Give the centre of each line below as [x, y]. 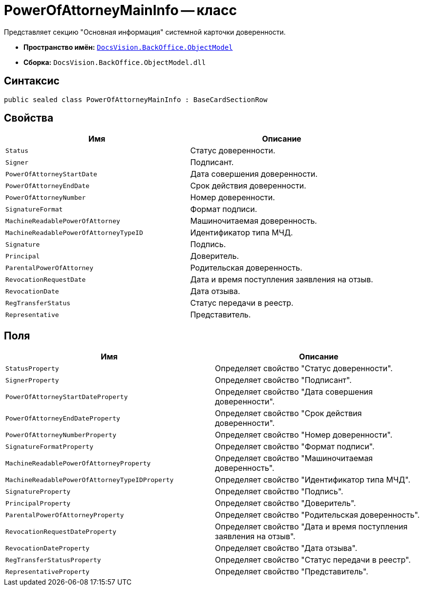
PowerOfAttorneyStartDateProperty [67, 397]
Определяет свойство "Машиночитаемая [294, 458]
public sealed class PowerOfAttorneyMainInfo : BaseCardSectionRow [136, 99]
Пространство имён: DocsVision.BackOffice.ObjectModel [128, 47]
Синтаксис [32, 81]
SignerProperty [32, 380]
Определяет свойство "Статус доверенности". [304, 369]
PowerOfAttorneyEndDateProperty [63, 418]
